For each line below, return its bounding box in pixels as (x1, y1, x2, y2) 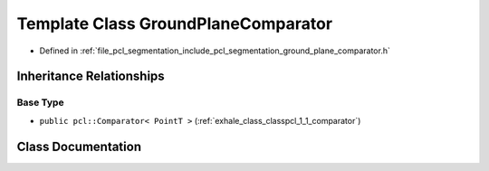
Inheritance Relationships (16, 69, 165, 84)
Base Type (16, 96, 64, 109)
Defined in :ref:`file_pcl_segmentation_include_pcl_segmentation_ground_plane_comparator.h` (39, 45, 391, 56)
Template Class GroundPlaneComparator (16, 14, 333, 33)
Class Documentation (16, 138, 142, 154)
